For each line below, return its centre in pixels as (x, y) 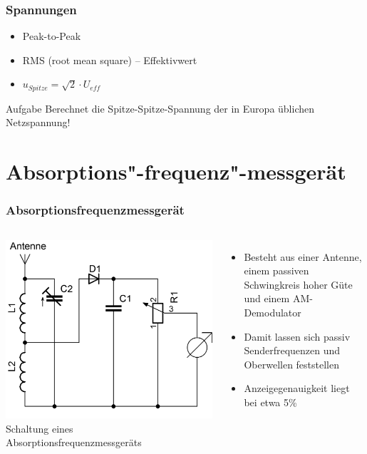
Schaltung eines (40, 428)
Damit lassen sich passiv (297, 336)
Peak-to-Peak (52, 36)
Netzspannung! (38, 122)
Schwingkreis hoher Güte (298, 284)
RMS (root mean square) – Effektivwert (110, 60)
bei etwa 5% (270, 402)
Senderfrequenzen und (292, 350)
